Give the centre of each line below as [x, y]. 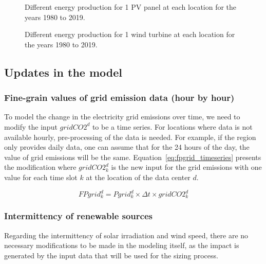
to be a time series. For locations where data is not [172, 126]
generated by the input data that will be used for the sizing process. [111, 255]
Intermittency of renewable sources [78, 216]
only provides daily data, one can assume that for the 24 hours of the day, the [127, 147]
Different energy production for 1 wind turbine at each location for [130, 34]
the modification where [40, 167]
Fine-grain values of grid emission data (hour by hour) [119, 98]
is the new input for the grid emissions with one [186, 167]
